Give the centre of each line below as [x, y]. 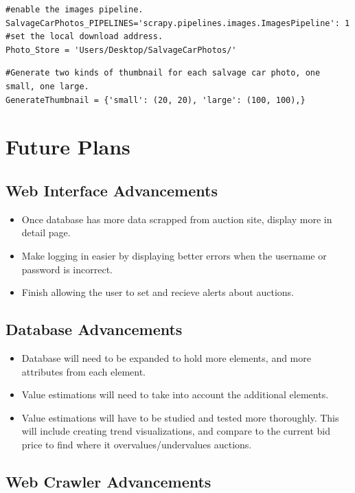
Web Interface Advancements [112, 190]
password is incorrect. [67, 269]
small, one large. [47, 86]
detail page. [46, 232]
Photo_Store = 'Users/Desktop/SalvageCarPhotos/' [121, 50]
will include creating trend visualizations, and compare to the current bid [176, 431]
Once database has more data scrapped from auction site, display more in [177, 219]
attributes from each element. [83, 371]
